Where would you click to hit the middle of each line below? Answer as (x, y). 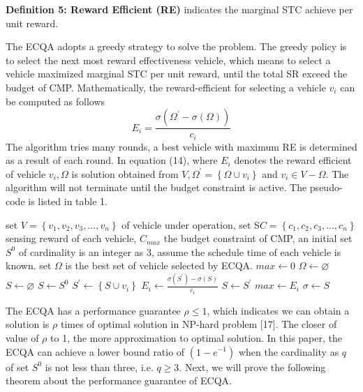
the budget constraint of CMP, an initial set (258, 238)
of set (17, 367)
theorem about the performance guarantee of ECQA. (119, 380)
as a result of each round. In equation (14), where (112, 160)
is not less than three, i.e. (99, 367)
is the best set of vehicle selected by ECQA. (159, 265)
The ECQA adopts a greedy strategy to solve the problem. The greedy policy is (176, 46)
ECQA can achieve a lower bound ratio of (95, 351)
